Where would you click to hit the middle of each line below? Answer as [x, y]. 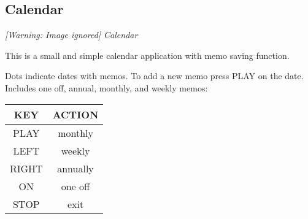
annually [75, 168]
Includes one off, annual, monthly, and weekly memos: [106, 87]
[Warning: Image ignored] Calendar [71, 35]
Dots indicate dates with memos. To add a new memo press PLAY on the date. [154, 76]
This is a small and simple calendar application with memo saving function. [147, 55]
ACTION [75, 114]
